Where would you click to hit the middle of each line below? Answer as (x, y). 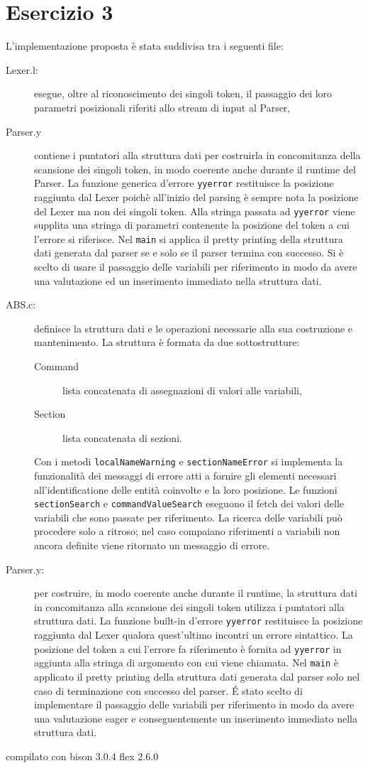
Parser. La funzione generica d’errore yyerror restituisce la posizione (184, 183)
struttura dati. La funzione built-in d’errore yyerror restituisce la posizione (199, 621)
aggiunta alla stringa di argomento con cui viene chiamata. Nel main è (186, 662)
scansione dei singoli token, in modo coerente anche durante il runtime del (195, 169)
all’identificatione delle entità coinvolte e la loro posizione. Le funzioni (186, 489)
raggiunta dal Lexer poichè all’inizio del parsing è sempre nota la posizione (196, 196)
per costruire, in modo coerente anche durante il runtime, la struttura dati (196, 593)
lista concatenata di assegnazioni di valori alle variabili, (182, 390)
